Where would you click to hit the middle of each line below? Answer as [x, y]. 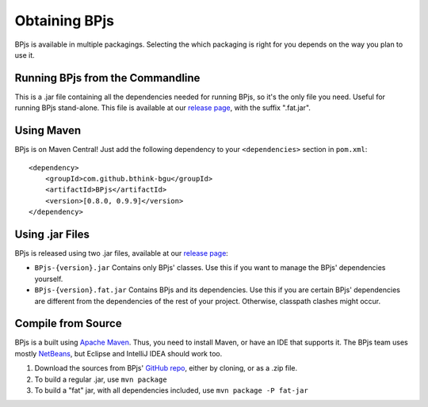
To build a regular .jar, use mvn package [101, 379]
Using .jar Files [52, 234]
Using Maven [48, 131]
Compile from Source [68, 323]
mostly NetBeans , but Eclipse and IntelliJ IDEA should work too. [118, 353]
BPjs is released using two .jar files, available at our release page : [122, 253]
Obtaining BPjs [65, 21]
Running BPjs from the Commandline [107, 78]
